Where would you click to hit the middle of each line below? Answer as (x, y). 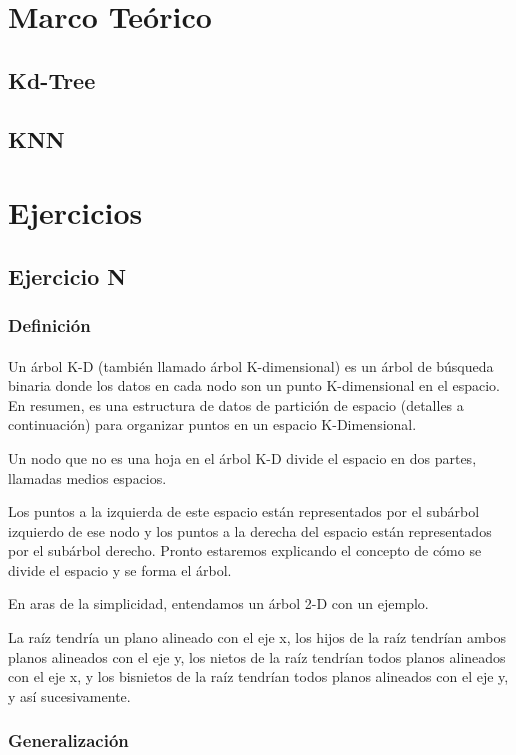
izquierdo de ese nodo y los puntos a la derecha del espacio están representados (250, 530)
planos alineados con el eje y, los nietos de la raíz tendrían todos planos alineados (257, 656)
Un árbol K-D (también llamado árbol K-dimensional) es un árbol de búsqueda (251, 365)
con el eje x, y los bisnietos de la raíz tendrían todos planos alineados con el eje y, (258, 676)
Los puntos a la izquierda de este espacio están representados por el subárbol (244, 511)
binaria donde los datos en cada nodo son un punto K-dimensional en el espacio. (254, 385)
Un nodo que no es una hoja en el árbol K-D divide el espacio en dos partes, (242, 457)
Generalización (68, 740)
